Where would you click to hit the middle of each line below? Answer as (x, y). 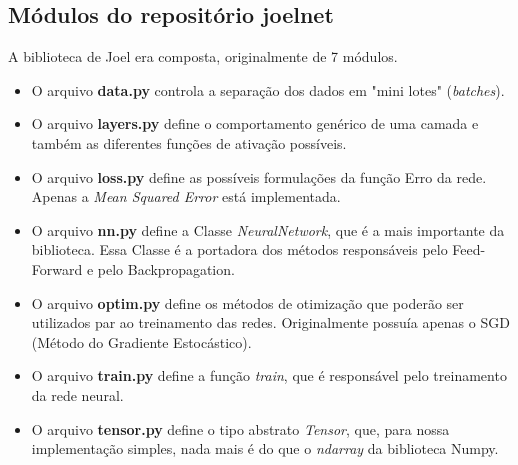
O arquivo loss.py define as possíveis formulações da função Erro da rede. (259, 176)
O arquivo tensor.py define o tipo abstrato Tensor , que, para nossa (240, 428)
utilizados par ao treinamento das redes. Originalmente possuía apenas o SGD (270, 322)
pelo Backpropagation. (166, 268)
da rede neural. (77, 394)
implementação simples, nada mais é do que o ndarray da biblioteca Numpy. (265, 448)
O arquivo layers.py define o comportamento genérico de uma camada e (255, 123)
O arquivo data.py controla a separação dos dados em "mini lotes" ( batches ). (268, 89)
